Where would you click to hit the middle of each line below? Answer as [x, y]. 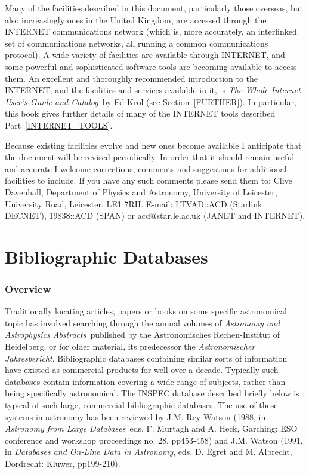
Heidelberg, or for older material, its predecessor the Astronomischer [130, 346]
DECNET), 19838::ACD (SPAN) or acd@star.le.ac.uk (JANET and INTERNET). [155, 215]
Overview [28, 288]
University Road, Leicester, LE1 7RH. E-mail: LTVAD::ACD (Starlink [134, 204]
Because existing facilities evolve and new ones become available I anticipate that [153, 145]
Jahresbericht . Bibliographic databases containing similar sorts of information [146, 358]
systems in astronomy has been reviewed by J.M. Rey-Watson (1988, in [135, 416]
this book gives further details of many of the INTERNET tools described [140, 113]
